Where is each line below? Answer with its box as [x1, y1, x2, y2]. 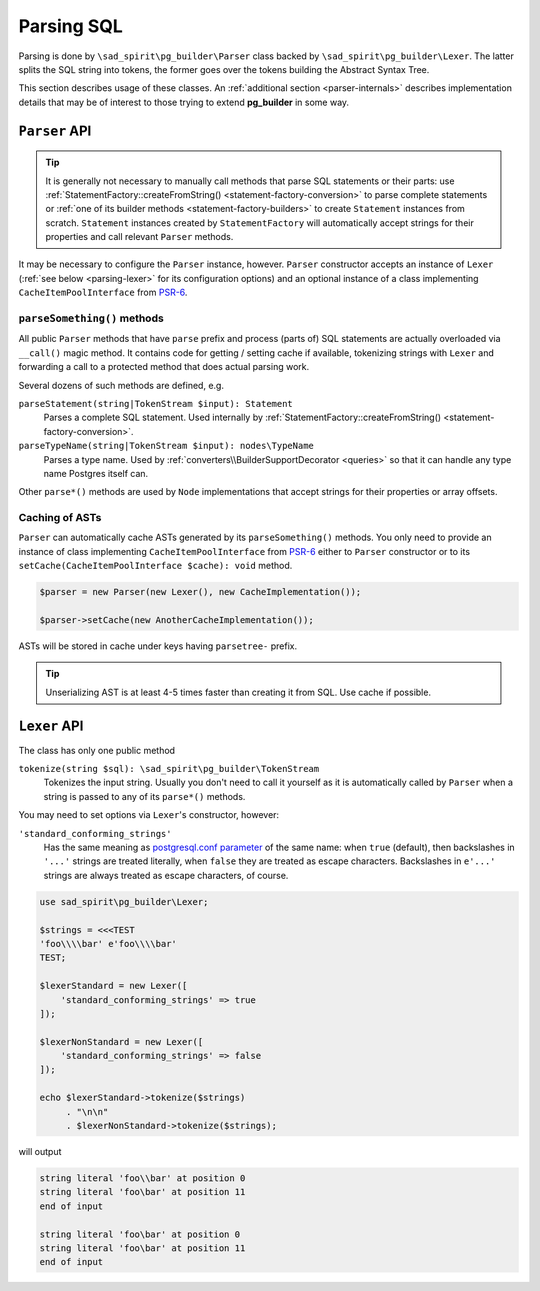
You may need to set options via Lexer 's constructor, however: [18, 809, 280, 821]
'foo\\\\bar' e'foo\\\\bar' [39, 938, 177, 949]
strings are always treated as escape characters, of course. [43, 869, 289, 881]
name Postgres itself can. [43, 467, 149, 479]
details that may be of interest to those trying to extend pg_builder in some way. [18, 96, 350, 108]
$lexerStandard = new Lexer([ [39, 980, 188, 992]
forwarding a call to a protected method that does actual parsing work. [18, 361, 310, 373]
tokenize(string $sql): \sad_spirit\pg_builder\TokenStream [18, 763, 320, 775]
